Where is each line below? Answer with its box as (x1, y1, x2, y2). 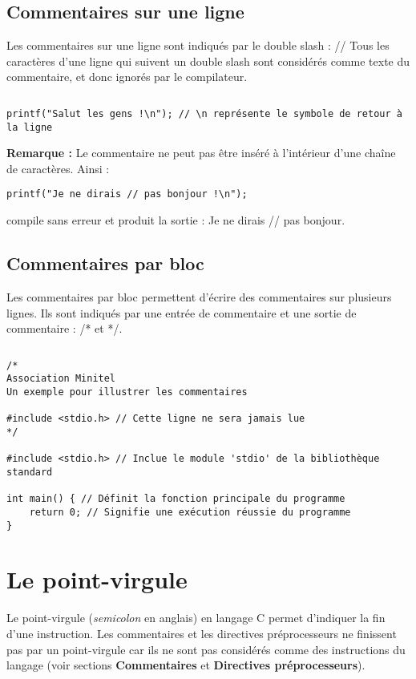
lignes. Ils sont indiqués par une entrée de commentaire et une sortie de (6, 304, 357, 321)
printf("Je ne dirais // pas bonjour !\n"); (6, 188, 248, 200)
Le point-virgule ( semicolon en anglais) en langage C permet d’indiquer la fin (6, 609, 386, 626)
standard (6, 466, 53, 478)
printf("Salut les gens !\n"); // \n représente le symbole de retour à (6, 107, 402, 119)
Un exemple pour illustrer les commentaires (6, 386, 248, 398)
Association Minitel (6, 373, 116, 385)
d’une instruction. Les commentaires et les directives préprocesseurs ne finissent (6, 624, 397, 641)
